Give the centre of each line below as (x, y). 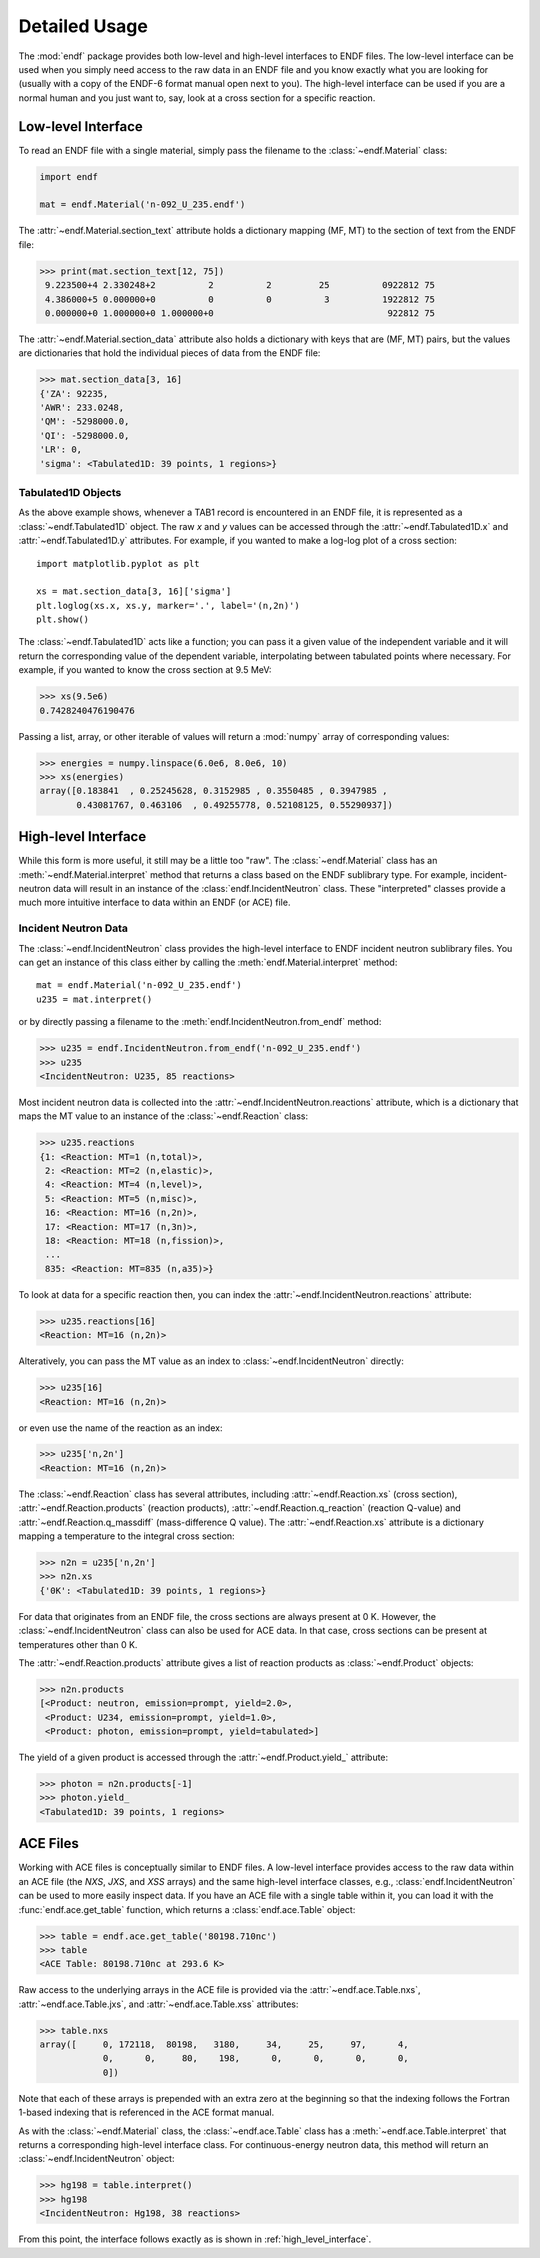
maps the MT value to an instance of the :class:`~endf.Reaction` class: (163, 1116)
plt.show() (63, 619)
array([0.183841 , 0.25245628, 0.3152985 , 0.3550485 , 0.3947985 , (213, 791)
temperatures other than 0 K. (78, 1644)
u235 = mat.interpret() (94, 999)
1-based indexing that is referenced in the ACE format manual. (146, 2112)
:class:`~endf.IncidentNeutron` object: (96, 2159)
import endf (69, 176)
